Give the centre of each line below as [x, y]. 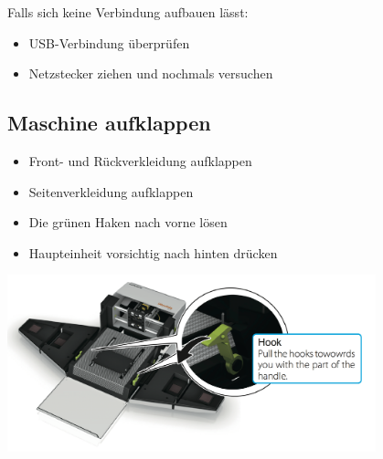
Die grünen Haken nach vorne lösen [128, 222]
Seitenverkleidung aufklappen [111, 191]
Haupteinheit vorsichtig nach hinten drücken [153, 252]
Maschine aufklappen [109, 123]
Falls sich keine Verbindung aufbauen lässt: [128, 12]
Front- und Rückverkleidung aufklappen [140, 160]
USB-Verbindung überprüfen [109, 42]
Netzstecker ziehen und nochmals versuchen [151, 73]
